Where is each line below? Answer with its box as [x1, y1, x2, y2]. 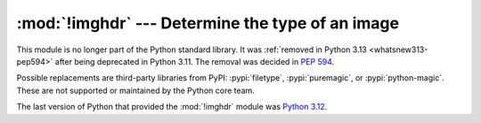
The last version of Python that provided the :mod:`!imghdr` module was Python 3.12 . [16, 102, 328, 112]
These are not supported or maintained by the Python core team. [16, 85, 256, 96]
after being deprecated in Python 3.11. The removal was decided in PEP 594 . [54, 56, 335, 66]
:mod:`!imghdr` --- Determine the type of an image [16, 13, 400, 33]
